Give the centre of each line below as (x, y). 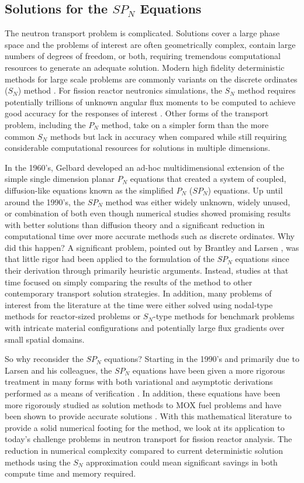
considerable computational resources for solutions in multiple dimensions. (138, 148)
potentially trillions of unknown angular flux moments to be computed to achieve (150, 101)
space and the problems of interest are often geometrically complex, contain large (150, 44)
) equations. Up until (245, 190)
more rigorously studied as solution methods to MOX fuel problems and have (143, 404)
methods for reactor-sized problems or (73, 316)
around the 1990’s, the (45, 201)
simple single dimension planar (60, 179)
